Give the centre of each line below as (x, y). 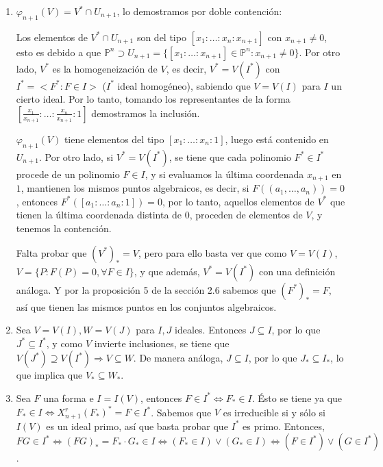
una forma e (69, 397)
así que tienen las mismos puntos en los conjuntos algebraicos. (146, 306)
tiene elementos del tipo (114, 139)
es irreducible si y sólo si (274, 412)
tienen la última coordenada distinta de (99, 215)
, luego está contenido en (277, 139)
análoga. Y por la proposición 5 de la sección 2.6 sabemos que (146, 289)
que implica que (49, 375)
